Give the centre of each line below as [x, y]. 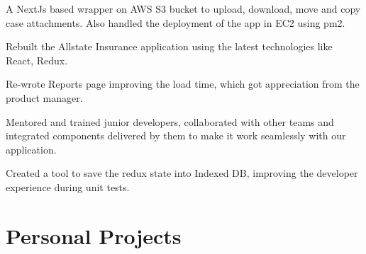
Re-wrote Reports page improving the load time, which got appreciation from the [183, 84]
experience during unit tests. [68, 186]
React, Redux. [37, 60]
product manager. [44, 97]
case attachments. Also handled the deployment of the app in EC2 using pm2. [176, 22]
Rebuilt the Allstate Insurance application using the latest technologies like [169, 46]
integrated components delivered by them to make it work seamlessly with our [176, 135]
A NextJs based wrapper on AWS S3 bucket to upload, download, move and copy [183, 8]
